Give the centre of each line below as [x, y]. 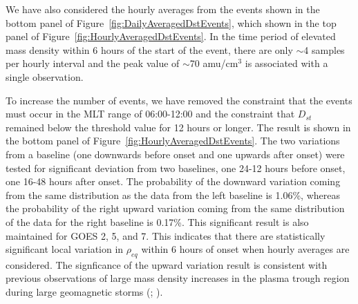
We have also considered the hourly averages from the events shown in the [163, 9]
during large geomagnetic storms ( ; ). [84, 292]
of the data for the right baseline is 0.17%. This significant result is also [157, 221]
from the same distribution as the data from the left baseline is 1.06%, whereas [173, 194]
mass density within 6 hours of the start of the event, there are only [149, 49]
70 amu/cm [214, 63]
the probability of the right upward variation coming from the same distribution [175, 208]
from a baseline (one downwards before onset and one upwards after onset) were [175, 154]
